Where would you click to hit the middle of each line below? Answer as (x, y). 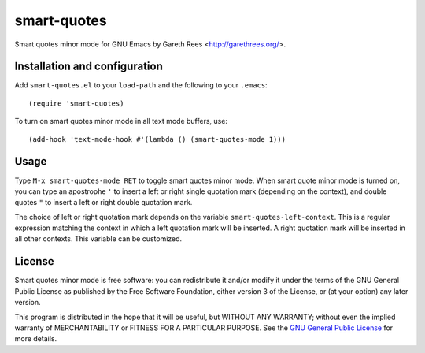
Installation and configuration (89, 67)
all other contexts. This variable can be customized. (98, 239)
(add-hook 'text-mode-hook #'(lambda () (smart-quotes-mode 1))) (157, 139)
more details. (36, 339)
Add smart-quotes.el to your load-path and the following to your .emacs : (141, 85)
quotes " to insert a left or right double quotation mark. (103, 203)
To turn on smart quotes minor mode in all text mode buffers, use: (121, 121)
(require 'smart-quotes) (76, 103)
